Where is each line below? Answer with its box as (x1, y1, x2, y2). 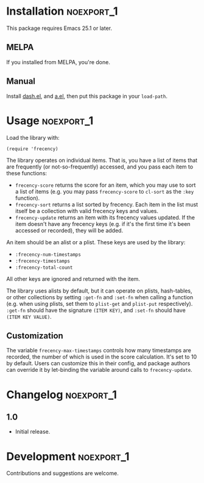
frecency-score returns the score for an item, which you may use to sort (15, 181, 196, 189)
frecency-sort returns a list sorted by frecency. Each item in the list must (15, 200, 199, 208)
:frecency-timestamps (15, 258, 70, 264)
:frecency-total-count (15, 264, 73, 271)
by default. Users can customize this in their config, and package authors (6, 360, 191, 367)
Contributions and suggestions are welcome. (6, 470, 119, 477)
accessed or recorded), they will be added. (15, 227, 124, 234)
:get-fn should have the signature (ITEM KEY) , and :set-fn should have (6, 307, 186, 314)
